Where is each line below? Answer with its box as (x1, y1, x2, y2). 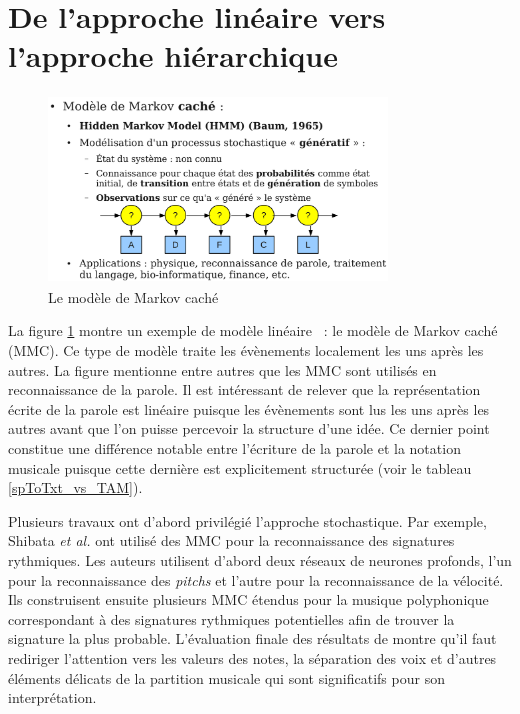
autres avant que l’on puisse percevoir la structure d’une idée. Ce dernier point (8, 418, 490, 439)
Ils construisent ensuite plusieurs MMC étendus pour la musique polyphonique (8, 589, 489, 610)
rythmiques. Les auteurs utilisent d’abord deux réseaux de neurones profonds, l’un (8, 550, 512, 570)
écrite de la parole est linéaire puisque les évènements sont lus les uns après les (8, 398, 490, 419)
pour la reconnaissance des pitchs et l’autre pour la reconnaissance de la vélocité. (8, 569, 504, 590)
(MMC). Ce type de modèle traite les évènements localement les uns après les (8, 340, 484, 361)
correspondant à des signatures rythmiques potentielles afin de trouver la (8, 608, 455, 629)
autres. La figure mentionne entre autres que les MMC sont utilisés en (8, 359, 437, 380)
